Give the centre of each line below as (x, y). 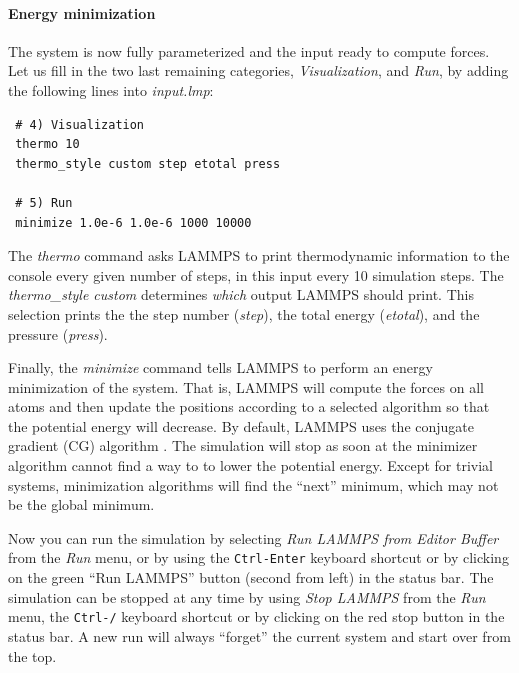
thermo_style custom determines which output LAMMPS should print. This (241, 294)
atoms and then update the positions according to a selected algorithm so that (249, 406)
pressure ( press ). (58, 333)
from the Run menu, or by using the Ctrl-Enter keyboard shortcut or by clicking (258, 557)
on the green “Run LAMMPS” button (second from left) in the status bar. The (251, 577)
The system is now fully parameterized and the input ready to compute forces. (249, 50)
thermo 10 (47, 144)
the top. (32, 655)
